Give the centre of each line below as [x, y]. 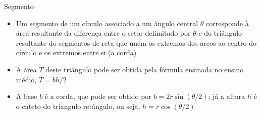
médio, [26, 79]
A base [27, 96]
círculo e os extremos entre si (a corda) [76, 52]
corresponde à [227, 23]
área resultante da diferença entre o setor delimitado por [103, 33]
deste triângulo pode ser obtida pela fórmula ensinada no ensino [145, 69]
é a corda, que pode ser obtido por [98, 96]
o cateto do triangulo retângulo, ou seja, [78, 106]
